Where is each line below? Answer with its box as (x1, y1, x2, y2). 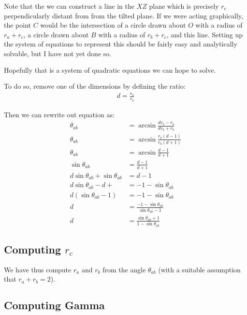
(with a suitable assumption (158, 264, 241, 274)
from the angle (102, 264, 146, 274)
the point (4, 20, 31, 30)
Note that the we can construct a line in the (4, 1, 134, 11)
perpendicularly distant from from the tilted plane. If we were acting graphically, (4, 10, 244, 20)
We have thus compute (4, 264, 72, 274)
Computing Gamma (4, 298, 105, 313)
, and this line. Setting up (166, 29, 243, 39)
